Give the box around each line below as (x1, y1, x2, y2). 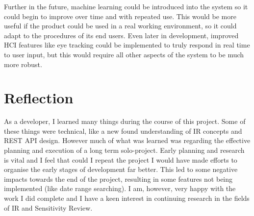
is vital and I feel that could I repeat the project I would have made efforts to (4, 154, 237, 165)
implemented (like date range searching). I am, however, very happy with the (4, 183, 236, 193)
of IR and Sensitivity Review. (4, 202, 93, 213)
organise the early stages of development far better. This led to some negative (4, 164, 238, 174)
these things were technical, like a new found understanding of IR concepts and (4, 125, 242, 136)
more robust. (4, 59, 42, 69)
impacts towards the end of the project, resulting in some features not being (4, 173, 233, 184)
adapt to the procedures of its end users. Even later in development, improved (4, 30, 239, 40)
